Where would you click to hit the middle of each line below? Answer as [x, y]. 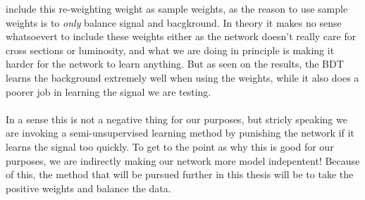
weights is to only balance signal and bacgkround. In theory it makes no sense [174, 22]
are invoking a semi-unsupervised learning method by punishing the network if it [180, 133]
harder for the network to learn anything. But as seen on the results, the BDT [175, 64]
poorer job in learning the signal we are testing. [109, 91]
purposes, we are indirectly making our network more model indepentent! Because [183, 160]
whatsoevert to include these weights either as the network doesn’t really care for [181, 36]
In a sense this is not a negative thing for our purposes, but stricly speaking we [177, 119]
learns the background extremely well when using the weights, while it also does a [182, 77]
